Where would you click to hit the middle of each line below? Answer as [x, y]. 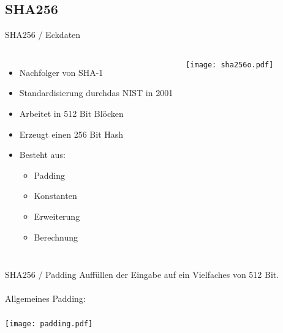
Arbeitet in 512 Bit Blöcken [71, 113]
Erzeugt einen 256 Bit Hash [71, 134]
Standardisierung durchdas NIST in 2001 [96, 93]
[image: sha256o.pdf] [230, 65]
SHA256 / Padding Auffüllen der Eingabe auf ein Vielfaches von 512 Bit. [142, 275]
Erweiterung [57, 216]
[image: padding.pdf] [49, 324]
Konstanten [55, 196]
